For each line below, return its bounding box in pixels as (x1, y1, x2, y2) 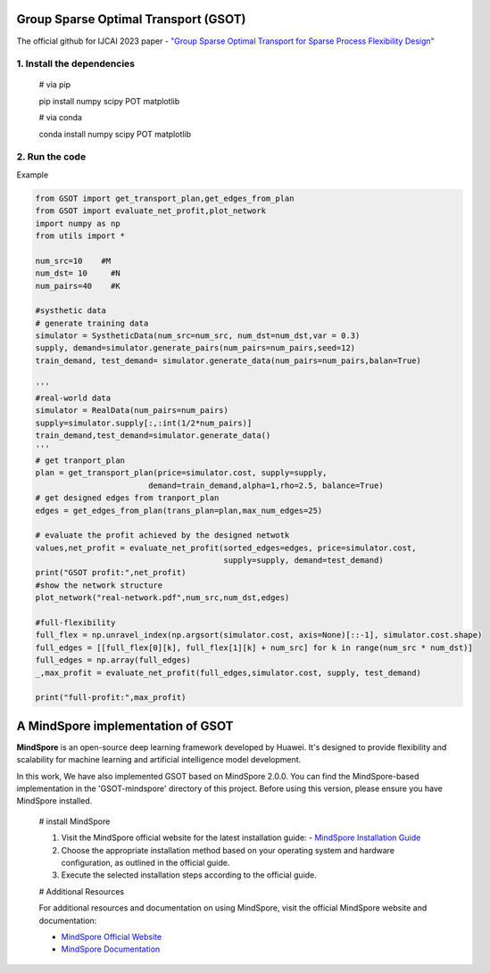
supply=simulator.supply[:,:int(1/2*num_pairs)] (35, 417, 253, 428)
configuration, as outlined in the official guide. (61, 857, 230, 869)
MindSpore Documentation (61, 944, 161, 954)
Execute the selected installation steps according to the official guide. (61, 870, 317, 880)
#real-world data (35, 393, 112, 403)
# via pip (38, 79, 71, 90)
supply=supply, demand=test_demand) (223, 556, 384, 565)
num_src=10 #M (35, 255, 112, 266)
